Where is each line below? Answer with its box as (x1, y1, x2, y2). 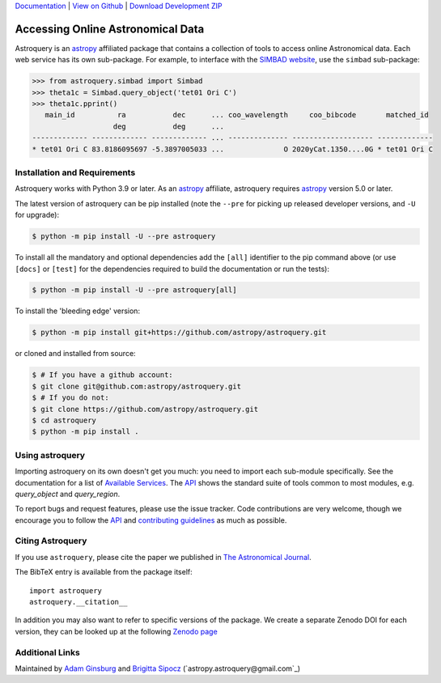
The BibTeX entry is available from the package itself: (15, 567, 193, 577)
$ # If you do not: (32, 393, 109, 402)
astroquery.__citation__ (29, 597, 128, 606)
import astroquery (29, 586, 103, 595)
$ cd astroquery (32, 415, 97, 425)
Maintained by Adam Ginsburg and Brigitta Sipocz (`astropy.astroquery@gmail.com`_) (15, 664, 301, 673)
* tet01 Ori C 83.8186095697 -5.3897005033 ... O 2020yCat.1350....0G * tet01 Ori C (32, 144, 433, 154)
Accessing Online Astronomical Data (15, 22, 205, 36)
